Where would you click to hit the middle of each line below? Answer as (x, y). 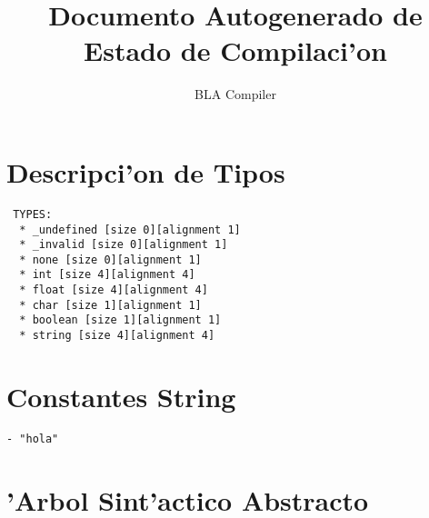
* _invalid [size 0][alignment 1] (124, 245)
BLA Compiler (235, 94)
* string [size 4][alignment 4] (117, 336)
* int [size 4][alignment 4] (107, 275)
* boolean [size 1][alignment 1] (120, 320)
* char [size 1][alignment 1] (110, 305)
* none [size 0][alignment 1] (110, 259)
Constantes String (121, 396)
